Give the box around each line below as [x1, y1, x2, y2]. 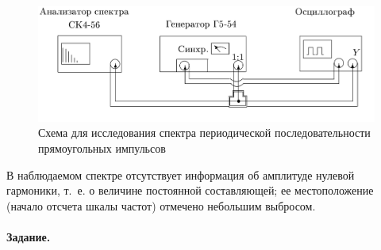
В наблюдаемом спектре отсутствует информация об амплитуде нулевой [6, 166, 355, 183]
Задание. [6, 229, 51, 245]
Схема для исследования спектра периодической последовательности [38, 124, 371, 141]
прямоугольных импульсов [38, 140, 166, 157]
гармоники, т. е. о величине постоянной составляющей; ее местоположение [6, 182, 374, 199]
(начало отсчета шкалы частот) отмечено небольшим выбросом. [6, 197, 316, 214]
